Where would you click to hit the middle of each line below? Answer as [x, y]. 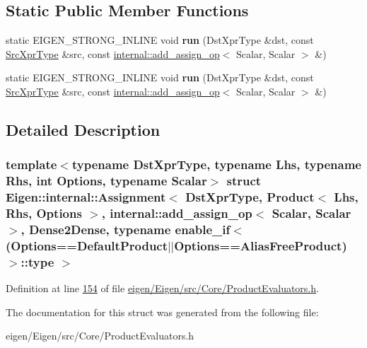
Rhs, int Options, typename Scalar [106, 181]
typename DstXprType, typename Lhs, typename [216, 164]
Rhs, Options [44, 213]
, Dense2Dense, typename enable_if [126, 229]
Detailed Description [83, 129]
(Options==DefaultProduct [87, 245]
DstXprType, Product [250, 197]
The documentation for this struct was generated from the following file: [162, 312]
